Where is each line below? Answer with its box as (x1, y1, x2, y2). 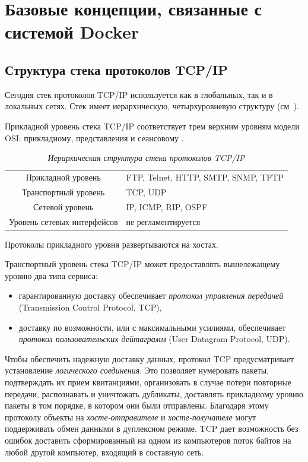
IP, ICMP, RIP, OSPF (126, 200, 208, 213)
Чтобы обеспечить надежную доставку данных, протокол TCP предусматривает (5, 352, 294, 365)
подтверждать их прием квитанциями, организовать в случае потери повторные (5, 375, 292, 388)
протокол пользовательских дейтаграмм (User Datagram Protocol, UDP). (18, 333, 290, 345)
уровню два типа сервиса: (5, 269, 98, 281)
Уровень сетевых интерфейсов (9, 215, 118, 227)
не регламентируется (126, 215, 201, 227)
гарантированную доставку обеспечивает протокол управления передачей (18, 289, 284, 302)
